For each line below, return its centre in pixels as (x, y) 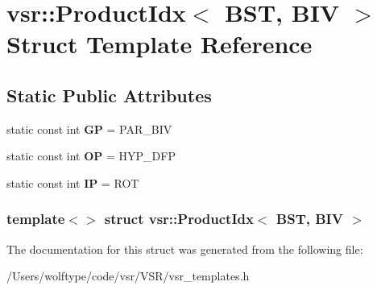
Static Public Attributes (109, 95)
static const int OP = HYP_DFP (91, 156)
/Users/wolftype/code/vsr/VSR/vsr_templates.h (128, 276)
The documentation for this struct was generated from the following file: (185, 249)
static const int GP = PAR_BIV (89, 128)
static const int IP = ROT (73, 182)
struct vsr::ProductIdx (179, 219)
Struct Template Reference (159, 44)
